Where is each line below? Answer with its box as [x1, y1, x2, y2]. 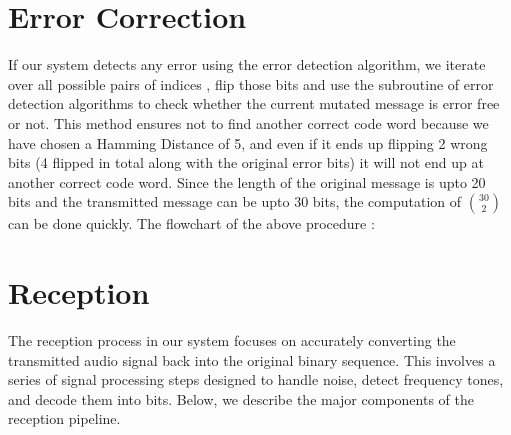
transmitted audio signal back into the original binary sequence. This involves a [8, 349, 496, 370]
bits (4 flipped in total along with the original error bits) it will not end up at [8, 152, 484, 173]
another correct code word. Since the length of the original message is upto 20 [8, 171, 486, 192]
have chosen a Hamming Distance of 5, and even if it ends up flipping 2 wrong [8, 132, 488, 153]
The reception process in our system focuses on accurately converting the [8, 330, 456, 350]
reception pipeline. [8, 408, 121, 429]
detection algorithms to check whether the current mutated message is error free [8, 93, 500, 114]
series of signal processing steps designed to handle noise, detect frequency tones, [8, 369, 504, 390]
